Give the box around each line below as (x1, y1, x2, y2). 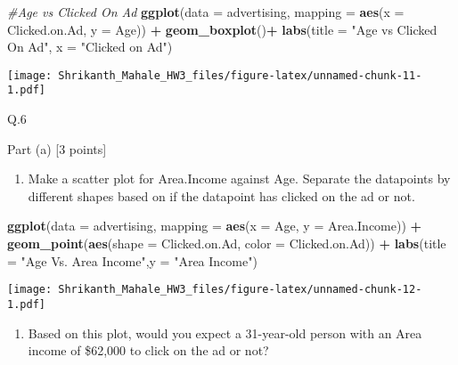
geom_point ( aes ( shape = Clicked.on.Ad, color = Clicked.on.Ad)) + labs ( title (7, 234, 446, 253)
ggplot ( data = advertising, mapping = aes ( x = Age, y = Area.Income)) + (7, 216, 422, 235)
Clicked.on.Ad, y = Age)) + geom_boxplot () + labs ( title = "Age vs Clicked (7, 20, 438, 38)
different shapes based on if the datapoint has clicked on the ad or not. (28, 186, 415, 205)
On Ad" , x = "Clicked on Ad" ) (7, 37, 173, 56)
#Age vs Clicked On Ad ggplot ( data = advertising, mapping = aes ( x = (7, 3, 405, 20)
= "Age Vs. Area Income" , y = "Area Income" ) (7, 251, 258, 270)
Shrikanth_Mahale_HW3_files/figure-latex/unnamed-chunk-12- (58, 283, 422, 296)
